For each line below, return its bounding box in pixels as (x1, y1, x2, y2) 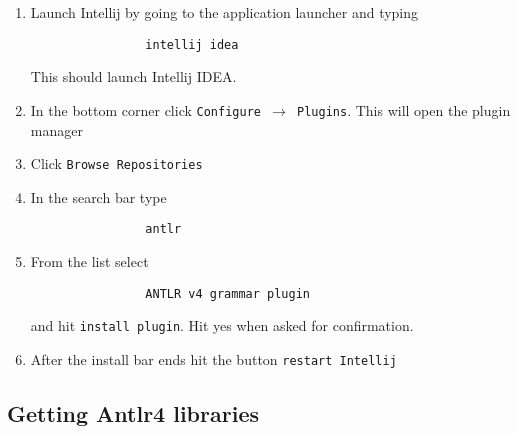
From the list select (30, 251, 149, 271)
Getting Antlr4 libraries (7, 397, 259, 428)
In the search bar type (30, 186, 167, 207)
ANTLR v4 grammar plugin (145, 286, 310, 301)
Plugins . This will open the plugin (297, 99, 511, 120)
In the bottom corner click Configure (30, 99, 261, 120)
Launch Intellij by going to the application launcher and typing (30, 2, 419, 22)
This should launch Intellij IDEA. (30, 66, 237, 87)
